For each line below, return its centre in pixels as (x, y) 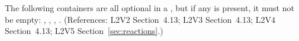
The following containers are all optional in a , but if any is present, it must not (149, 8)
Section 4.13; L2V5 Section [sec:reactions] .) (84, 31)
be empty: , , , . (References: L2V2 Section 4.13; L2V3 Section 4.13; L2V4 (140, 19)
